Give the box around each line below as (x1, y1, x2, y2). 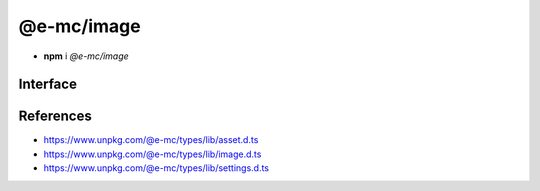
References (18, 108, 92, 125)
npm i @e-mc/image (43, 50, 129, 62)
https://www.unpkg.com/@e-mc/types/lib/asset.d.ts (43, 134, 259, 146)
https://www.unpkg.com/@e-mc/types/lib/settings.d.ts (43, 162, 270, 174)
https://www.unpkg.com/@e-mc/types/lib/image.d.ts (43, 148, 262, 160)
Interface (18, 76, 77, 93)
